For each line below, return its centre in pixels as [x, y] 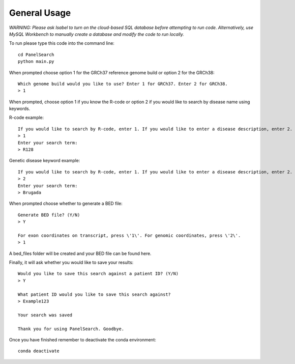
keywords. [20, 109]
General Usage [40, 13]
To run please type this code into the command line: [62, 43]
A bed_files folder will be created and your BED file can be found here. [80, 253]
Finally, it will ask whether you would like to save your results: [71, 262]
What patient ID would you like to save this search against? [94, 294]
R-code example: [27, 117]
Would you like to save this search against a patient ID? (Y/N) [98, 274]
